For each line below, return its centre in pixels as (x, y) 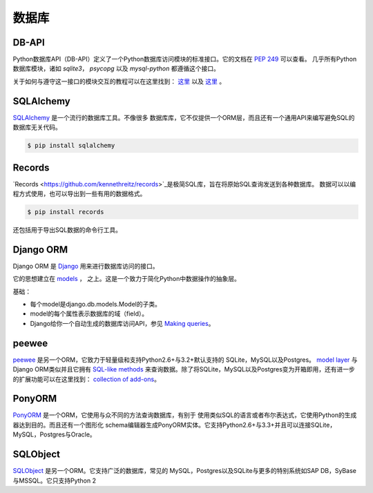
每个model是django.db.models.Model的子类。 (96, 304)
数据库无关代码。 (37, 127)
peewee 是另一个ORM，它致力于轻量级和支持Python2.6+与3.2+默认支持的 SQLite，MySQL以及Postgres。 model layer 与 (185, 360)
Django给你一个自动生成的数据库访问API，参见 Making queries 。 (122, 323)
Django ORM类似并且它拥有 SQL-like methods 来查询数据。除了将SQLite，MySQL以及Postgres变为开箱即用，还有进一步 (184, 369)
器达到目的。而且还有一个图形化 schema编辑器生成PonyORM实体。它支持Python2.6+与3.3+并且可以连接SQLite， (174, 425)
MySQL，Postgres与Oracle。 (54, 434)
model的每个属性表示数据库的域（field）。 (89, 313)
